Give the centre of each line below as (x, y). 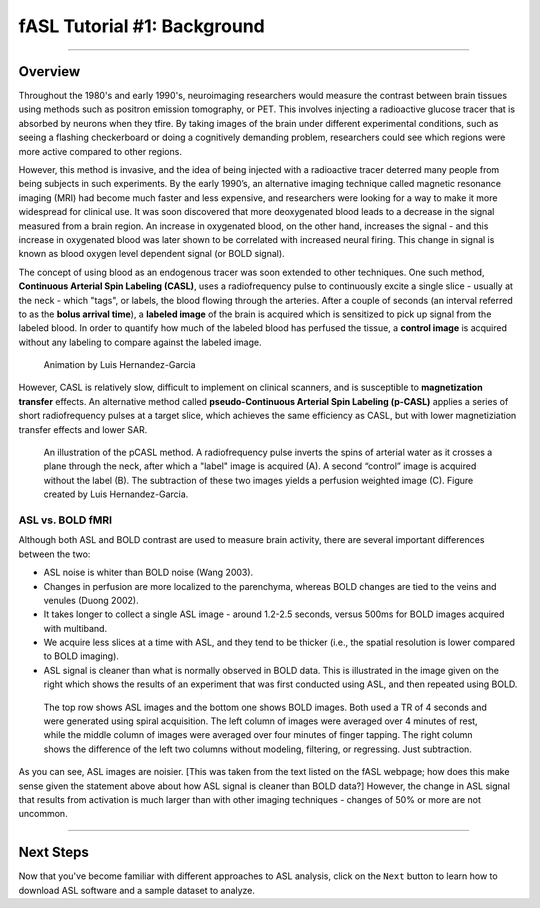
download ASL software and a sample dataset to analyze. (136, 890)
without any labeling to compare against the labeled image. (140, 342)
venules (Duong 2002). (91, 600)
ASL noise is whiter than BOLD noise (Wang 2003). (148, 572)
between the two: (54, 554)
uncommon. (43, 814)
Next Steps (53, 852)
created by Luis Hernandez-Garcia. (116, 494)
